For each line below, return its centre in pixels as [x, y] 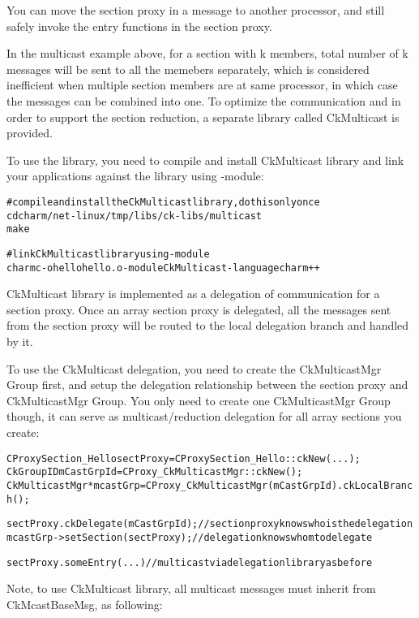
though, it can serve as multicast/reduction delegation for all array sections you [204, 416]
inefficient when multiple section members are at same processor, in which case [202, 85]
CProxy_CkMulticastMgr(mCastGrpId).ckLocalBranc [279, 485]
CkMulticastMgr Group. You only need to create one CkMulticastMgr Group [199, 400]
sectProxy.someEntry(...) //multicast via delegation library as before [190, 562]
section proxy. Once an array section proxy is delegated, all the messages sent [199, 309]
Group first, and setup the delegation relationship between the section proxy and [207, 385]
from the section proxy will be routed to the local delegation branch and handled [208, 325]
